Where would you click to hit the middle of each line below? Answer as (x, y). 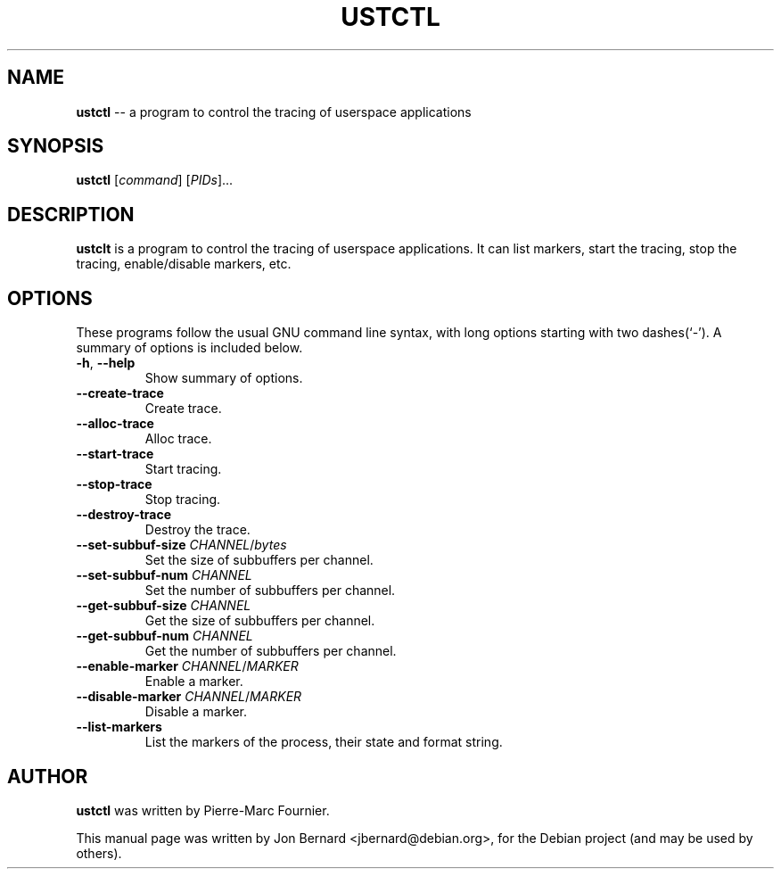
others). (99, 853)
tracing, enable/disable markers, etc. (184, 264)
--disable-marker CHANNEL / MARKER (189, 697)
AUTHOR (48, 776)
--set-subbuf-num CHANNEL (164, 575)
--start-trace (115, 454)
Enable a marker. (194, 682)
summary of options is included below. (189, 348)
